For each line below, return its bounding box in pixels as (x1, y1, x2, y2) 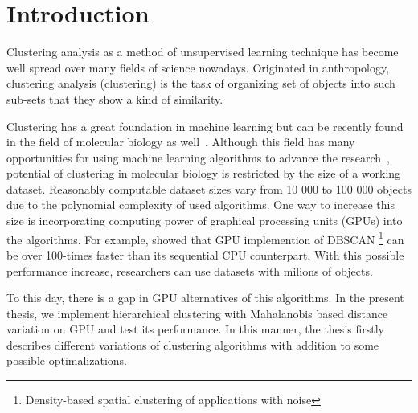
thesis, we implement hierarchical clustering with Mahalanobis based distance (6, 305, 388, 321)
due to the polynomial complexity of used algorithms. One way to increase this (6, 196, 395, 213)
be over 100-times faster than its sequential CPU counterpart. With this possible (6, 246, 404, 263)
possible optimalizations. (6, 352, 127, 369)
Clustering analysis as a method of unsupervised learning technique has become (6, 43, 399, 60)
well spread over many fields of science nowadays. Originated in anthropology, (6, 59, 390, 76)
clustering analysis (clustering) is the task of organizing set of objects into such (6, 75, 395, 92)
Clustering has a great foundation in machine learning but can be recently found (6, 117, 404, 134)
